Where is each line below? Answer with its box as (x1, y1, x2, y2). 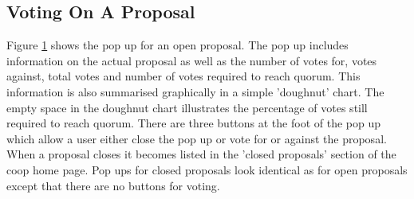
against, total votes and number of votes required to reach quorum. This (6, 68, 361, 84)
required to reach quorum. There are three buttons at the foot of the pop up (6, 115, 380, 131)
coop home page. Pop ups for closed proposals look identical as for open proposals (6, 161, 408, 178)
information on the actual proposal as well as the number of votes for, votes (6, 52, 377, 68)
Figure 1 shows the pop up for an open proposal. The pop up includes (6, 37, 349, 53)
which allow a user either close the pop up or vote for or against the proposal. (6, 130, 387, 146)
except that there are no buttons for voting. (6, 177, 220, 193)
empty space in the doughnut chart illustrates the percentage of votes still (6, 99, 368, 115)
